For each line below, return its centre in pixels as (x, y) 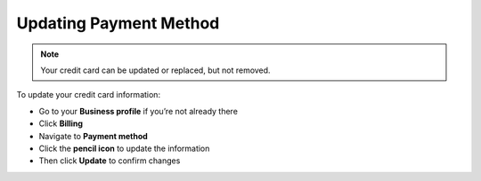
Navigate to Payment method (94, 136)
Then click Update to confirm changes (110, 161)
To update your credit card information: (88, 95)
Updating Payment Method (118, 23)
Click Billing (61, 123)
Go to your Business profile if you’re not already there (138, 111)
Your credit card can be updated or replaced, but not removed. (155, 70)
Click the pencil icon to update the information (124, 148)
